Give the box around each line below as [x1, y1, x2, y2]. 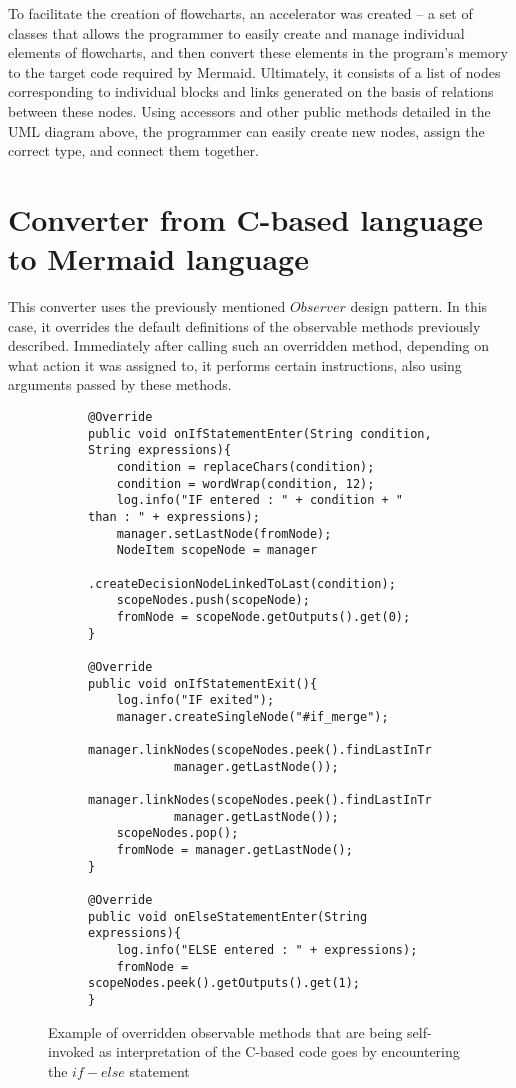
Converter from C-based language [8, 198, 484, 239]
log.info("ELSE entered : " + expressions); [116, 943, 418, 958]
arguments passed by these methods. [8, 374, 232, 395]
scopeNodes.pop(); [116, 826, 239, 841]
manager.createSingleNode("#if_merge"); [116, 709, 389, 724]
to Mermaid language [8, 238, 309, 279]
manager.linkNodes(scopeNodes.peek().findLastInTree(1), [88, 793, 475, 808]
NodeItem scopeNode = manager [116, 543, 318, 558]
